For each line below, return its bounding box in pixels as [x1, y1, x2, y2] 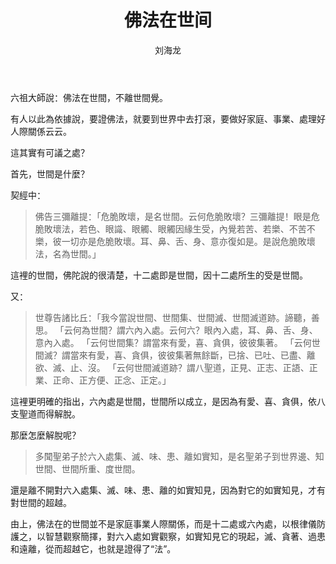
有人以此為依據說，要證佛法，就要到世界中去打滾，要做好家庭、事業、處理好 [10, 112, 326, 125]
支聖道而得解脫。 [10, 407, 81, 420]
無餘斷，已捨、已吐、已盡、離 [192, 349, 316, 361]
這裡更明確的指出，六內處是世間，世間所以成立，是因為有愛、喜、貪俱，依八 [10, 395, 326, 407]
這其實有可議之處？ [10, 146, 90, 158]
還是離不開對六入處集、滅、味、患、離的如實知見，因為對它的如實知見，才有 [10, 484, 326, 496]
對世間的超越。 [10, 496, 72, 508]
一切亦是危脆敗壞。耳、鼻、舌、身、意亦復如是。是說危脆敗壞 [61, 235, 316, 247]
